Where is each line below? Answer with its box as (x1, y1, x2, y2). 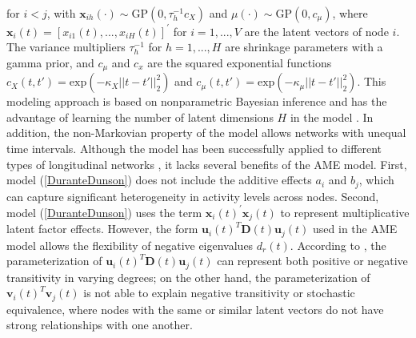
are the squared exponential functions (147, 54, 332, 70)
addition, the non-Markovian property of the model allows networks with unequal (6, 124, 406, 141)
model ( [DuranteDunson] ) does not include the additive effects (6, 171, 312, 188)
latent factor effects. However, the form (6, 220, 198, 237)
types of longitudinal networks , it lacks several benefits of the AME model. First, (6, 155, 407, 172)
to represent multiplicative (280, 203, 410, 220)
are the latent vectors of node (244, 22, 389, 39)
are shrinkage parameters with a (225, 38, 383, 55)
